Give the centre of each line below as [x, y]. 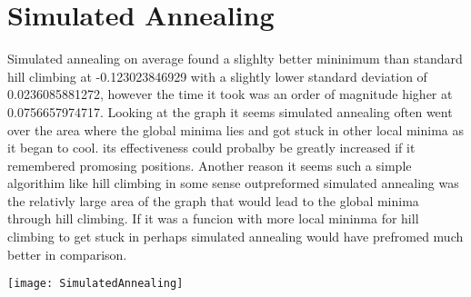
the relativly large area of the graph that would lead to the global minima [213, 200]
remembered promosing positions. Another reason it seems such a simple [210, 165]
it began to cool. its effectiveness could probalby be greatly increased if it [211, 148]
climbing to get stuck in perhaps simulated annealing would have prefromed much [235, 237]
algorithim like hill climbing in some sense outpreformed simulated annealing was [233, 183]
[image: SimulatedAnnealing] [95, 284]
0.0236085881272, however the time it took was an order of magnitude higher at [230, 94]
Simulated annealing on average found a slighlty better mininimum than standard [235, 59]
